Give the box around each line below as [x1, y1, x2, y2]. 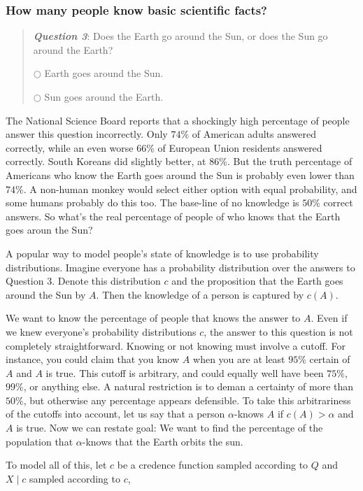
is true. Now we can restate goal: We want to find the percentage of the [16, 420, 323, 435]
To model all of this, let [6, 457, 107, 472]
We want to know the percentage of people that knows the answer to [6, 311, 301, 325]
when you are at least [193, 352, 285, 367]
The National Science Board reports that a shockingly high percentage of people [6, 113, 350, 127]
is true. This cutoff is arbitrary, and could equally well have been [45, 365, 324, 380]
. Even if [311, 311, 348, 325]
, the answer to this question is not [204, 324, 353, 339]
